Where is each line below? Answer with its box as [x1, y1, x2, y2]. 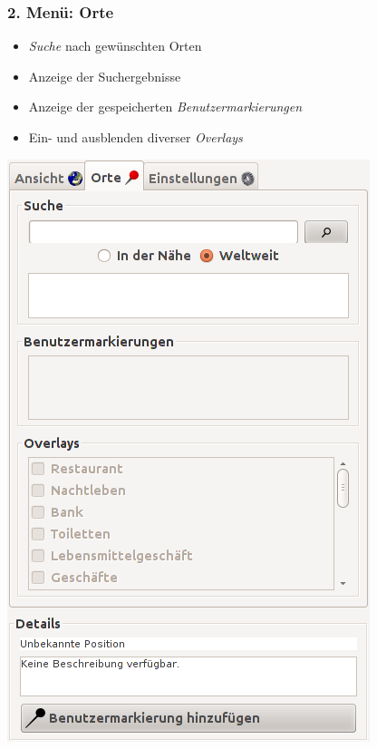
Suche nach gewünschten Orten [28, 36, 202, 55]
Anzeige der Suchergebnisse [28, 66, 181, 85]
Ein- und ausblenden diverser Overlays [28, 128, 243, 146]
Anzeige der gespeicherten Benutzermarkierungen [28, 97, 303, 116]
